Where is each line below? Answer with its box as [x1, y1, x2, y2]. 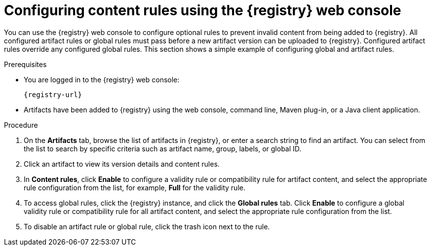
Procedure [4, 120, 38, 129]
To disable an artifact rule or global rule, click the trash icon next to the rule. [24, 222, 270, 231]
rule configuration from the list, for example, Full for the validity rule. [24, 183, 245, 192]
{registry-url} [24, 90, 82, 99]
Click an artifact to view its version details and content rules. [24, 159, 220, 168]
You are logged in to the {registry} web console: [24, 75, 180, 84]
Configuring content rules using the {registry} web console [4, 2, 401, 19]
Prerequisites [4, 60, 47, 69]
